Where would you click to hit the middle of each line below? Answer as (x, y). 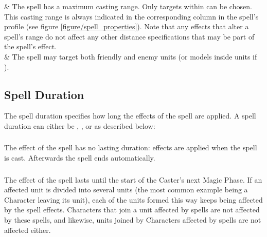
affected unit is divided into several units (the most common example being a (126, 190)
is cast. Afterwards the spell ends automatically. (80, 158)
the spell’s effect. (31, 46)
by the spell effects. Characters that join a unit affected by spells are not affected (132, 210)
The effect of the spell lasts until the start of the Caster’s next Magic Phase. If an (133, 179)
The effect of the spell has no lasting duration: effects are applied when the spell (131, 147)
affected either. (28, 230)
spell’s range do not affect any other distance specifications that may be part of (129, 36)
